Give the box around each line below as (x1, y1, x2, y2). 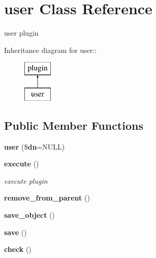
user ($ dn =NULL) (4, 141, 65, 152)
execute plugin (4, 175, 48, 186)
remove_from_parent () (4, 192, 90, 203)
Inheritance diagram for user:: (4, 44, 97, 55)
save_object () (4, 210, 55, 220)
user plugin (4, 27, 39, 38)
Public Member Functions (4, 117, 143, 133)
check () (4, 244, 32, 254)
